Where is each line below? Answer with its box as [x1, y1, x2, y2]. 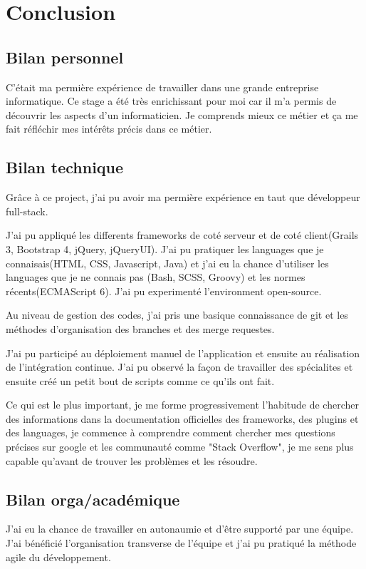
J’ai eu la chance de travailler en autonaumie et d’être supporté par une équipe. [6, 521, 354, 536]
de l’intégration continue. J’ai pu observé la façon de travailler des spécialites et [6, 359, 353, 374]
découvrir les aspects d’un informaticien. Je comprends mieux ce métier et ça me [6, 107, 358, 122]
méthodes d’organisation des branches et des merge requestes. [6, 321, 275, 336]
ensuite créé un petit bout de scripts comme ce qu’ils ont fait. [6, 373, 275, 388]
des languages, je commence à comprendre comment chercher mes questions [6, 425, 335, 440]
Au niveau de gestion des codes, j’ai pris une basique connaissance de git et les [6, 307, 348, 322]
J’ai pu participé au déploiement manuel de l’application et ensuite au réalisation [6, 345, 360, 360]
